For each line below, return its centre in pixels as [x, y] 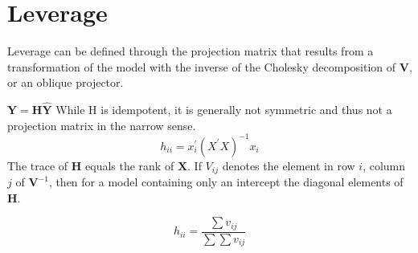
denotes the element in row [289, 165]
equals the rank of [130, 165]
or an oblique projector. [66, 82]
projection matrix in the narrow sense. [102, 125]
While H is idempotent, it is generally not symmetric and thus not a [224, 110]
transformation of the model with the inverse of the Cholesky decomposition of [202, 66]
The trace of [38, 165]
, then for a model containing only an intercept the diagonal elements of [226, 182]
